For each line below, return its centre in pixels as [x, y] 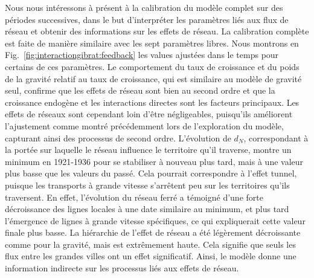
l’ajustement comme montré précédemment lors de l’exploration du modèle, [144, 125]
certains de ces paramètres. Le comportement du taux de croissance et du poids [152, 66]
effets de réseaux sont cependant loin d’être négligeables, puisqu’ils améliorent [149, 114]
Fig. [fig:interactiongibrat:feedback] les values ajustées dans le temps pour [142, 55]
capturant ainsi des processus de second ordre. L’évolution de [118, 137]
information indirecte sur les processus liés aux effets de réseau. [122, 268]
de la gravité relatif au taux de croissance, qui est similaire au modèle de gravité [153, 78]
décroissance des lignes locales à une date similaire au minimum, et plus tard [147, 209]
